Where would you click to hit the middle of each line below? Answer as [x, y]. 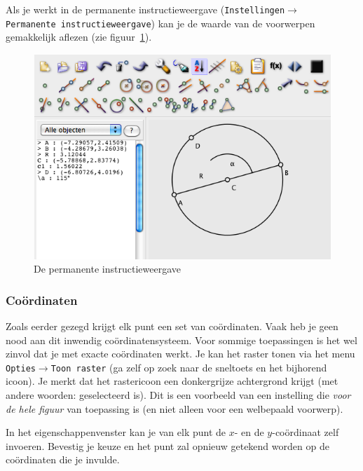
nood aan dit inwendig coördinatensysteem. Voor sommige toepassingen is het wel [181, 340]
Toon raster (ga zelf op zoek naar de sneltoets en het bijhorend [189, 367]
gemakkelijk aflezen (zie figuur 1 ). [79, 37]
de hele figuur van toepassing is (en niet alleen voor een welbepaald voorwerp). [174, 408]
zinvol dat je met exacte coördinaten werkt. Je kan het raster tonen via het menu [180, 354]
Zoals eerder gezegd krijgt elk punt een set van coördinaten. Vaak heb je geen [172, 326]
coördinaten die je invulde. [63, 459]
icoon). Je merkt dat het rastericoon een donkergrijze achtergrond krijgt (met [172, 381]
